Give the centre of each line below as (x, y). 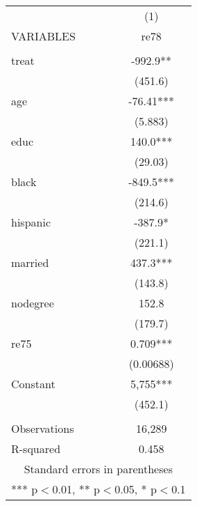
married (30, 262)
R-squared (36, 449)
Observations (43, 428)
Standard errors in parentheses (98, 469)
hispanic (31, 222)
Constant (33, 384)
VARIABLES (43, 36)
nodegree (33, 303)
